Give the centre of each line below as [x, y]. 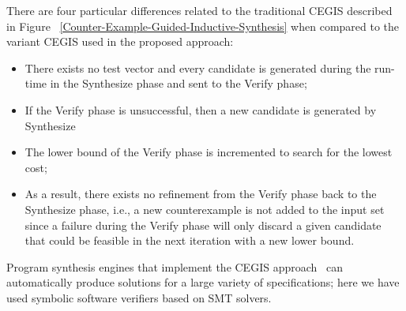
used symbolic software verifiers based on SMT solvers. [139, 297]
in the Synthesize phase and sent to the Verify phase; [179, 83]
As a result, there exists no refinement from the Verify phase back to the [201, 194]
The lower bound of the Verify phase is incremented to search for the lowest [209, 152]
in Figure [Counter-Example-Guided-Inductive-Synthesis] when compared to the [203, 26]
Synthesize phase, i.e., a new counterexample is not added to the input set [205, 209]
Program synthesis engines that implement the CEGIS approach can [175, 266]
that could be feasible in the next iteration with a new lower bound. [190, 240]
